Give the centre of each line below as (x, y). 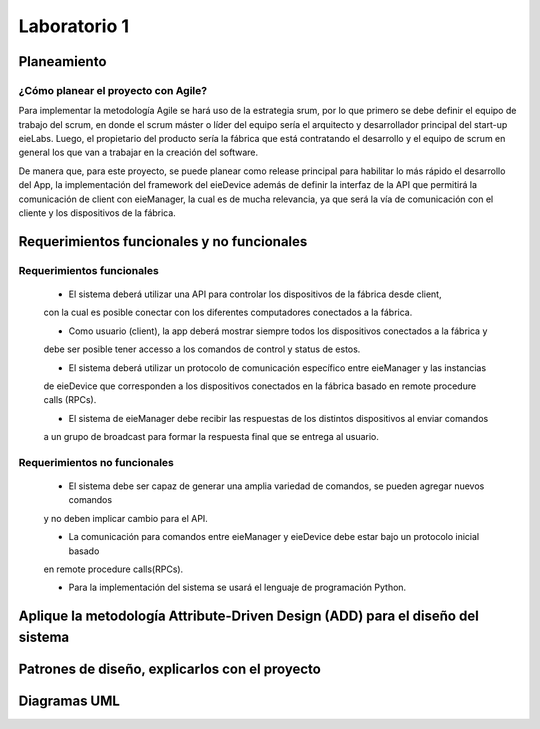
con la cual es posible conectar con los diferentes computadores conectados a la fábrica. (228, 312)
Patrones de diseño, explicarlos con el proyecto (170, 668)
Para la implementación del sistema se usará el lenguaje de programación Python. (237, 587)
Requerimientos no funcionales (96, 462)
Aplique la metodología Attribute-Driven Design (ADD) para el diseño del (248, 616)
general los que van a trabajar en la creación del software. (138, 152)
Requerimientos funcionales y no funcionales (163, 241)
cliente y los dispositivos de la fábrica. (97, 213)
